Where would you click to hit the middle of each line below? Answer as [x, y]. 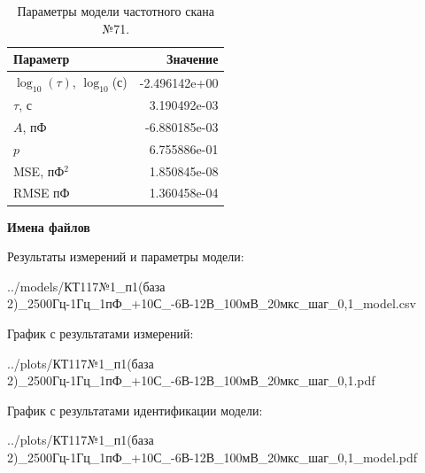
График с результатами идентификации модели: [135, 410]
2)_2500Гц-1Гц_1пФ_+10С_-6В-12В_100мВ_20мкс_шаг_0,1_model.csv [212, 303]
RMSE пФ [42, 193]
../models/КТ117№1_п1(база [86, 286]
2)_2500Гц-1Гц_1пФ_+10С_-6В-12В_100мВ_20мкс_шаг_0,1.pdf [191, 380]
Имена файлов [49, 226]
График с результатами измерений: [100, 333]
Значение [193, 59]
